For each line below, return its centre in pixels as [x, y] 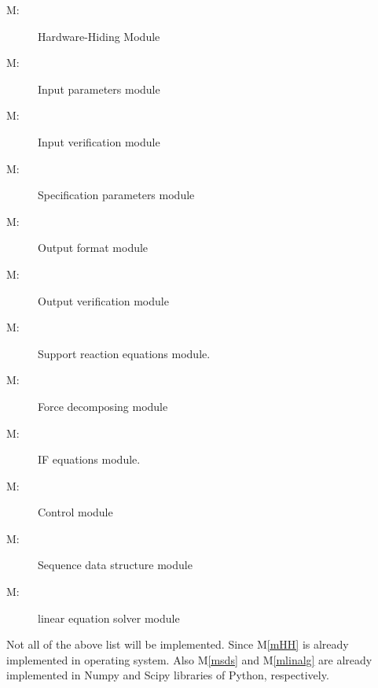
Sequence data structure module [115, 565]
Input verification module [99, 141]
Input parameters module [99, 89]
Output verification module [103, 300]
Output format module [93, 248]
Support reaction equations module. [124, 353]
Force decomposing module [103, 406]
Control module [75, 512]
